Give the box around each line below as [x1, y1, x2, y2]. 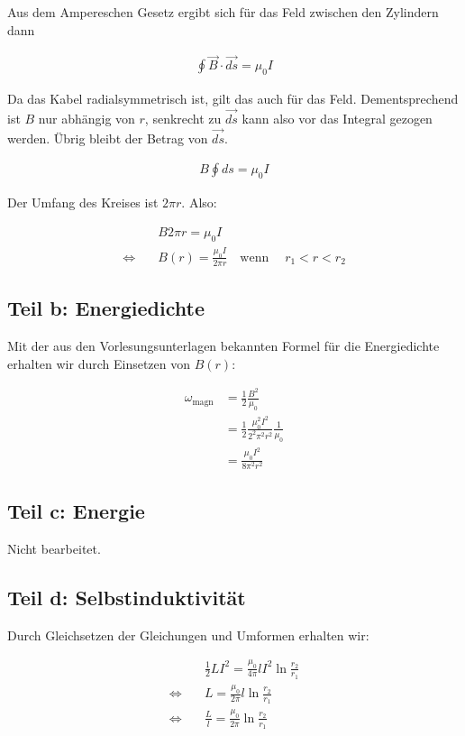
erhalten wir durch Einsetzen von [7, 354, 191, 373]
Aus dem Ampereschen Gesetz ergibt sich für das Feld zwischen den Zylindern [7, 3, 439, 21]
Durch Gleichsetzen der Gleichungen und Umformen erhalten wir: [7, 625, 369, 644]
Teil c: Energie [7, 497, 145, 525]
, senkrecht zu [144, 109, 222, 128]
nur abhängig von [38, 109, 135, 128]
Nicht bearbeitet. [7, 538, 101, 557]
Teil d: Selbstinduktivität [7, 583, 246, 611]
